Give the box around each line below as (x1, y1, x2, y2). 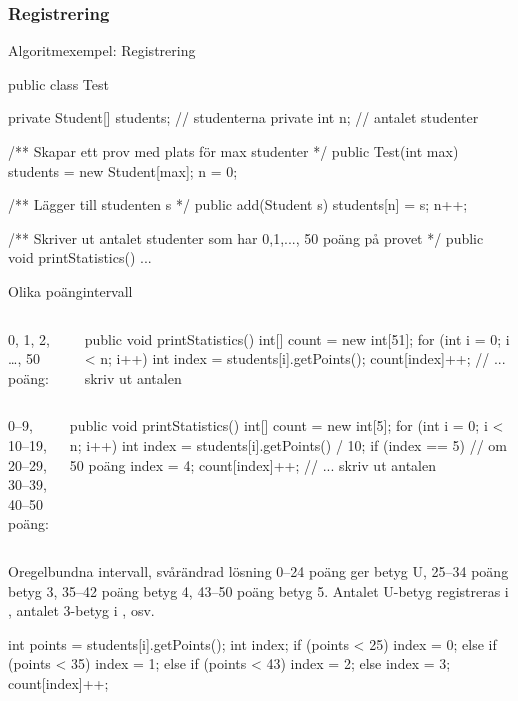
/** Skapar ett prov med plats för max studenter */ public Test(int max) (8, 141, 459, 161)
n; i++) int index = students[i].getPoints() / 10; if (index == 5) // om (69, 434, 508, 455)
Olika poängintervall (8, 280, 133, 301)
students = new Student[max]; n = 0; (8, 160, 238, 181)
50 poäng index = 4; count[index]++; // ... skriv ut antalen (69, 454, 436, 475)
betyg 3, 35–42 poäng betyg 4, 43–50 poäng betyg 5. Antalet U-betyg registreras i (8, 580, 509, 601)
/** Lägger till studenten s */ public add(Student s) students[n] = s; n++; (8, 194, 468, 215)
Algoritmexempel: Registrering (8, 40, 196, 61)
